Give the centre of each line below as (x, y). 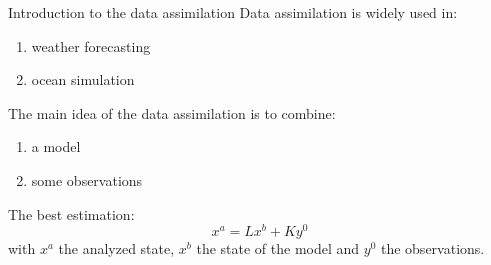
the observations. (432, 248)
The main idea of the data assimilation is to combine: (172, 112)
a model (56, 146)
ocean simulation (83, 79)
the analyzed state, (116, 248)
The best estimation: (71, 213)
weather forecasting (91, 45)
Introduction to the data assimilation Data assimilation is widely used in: (233, 12)
